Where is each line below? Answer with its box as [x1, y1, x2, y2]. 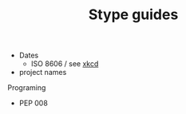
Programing [7, 83, 46, 92]
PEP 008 [18, 98, 49, 108]
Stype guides [88, 6, 179, 24]
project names [18, 68, 67, 77]
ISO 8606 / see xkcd [30, 59, 99, 69]
